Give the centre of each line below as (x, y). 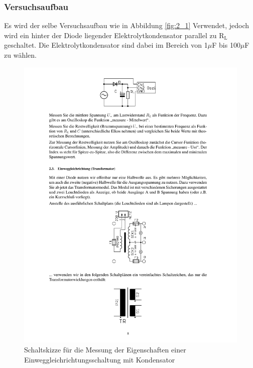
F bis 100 (226, 45)
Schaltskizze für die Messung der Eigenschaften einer (105, 350)
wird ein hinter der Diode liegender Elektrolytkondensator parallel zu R (114, 35)
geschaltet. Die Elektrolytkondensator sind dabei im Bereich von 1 (106, 45)
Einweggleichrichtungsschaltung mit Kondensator (100, 359)
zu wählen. (20, 55)
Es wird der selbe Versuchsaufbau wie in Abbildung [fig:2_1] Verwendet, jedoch (127, 25)
